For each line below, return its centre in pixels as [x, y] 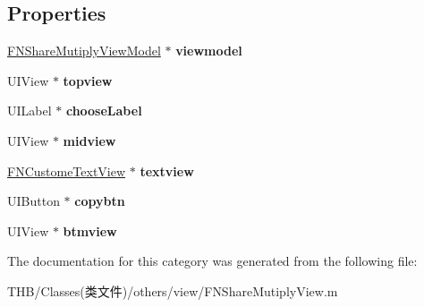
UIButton [34, 201]
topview [88, 80]
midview [89, 140]
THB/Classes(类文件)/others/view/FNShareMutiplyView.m [173, 290]
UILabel [30, 111]
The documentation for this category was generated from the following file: [212, 261]
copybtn [100, 201]
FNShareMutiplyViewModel [84, 51]
